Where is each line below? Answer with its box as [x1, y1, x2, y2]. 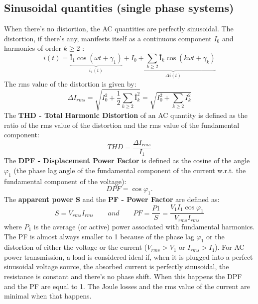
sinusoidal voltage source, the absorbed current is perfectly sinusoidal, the [4, 261, 229, 272]
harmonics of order [4, 43, 61, 53]
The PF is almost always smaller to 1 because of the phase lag [4, 231, 194, 241]
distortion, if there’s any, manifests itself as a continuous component [4, 33, 212, 43]
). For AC [215, 242, 245, 252]
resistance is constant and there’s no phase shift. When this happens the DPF [4, 271, 242, 282]
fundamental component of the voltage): [4, 176, 127, 186]
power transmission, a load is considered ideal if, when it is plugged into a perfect [4, 251, 253, 262]
